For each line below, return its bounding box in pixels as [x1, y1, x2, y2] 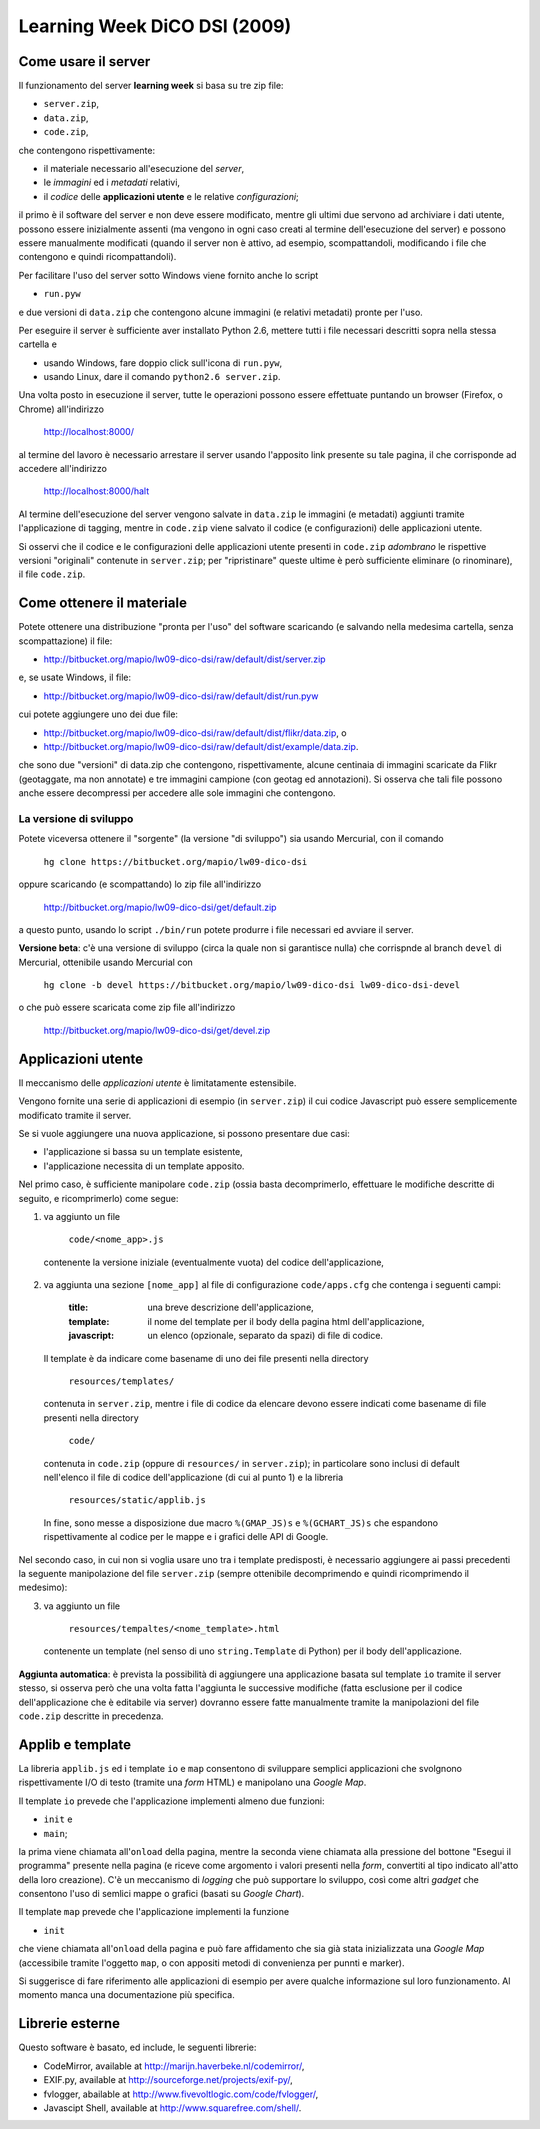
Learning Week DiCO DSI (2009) [18, 15, 292, 37]
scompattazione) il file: [18, 635, 113, 647]
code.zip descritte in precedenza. [18, 1710, 164, 1722]
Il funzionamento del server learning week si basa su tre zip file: [18, 80, 284, 92]
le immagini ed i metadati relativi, [43, 176, 180, 189]
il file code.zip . [18, 568, 86, 580]
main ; [43, 1827, 68, 1839]
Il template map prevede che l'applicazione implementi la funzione [18, 1906, 290, 1918]
